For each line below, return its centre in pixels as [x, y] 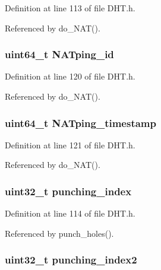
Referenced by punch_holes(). [59, 233]
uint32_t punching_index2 [71, 260]
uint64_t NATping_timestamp [80, 123]
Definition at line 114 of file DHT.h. [70, 213]
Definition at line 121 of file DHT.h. [70, 144]
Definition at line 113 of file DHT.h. [70, 8]
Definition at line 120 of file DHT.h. [70, 76]
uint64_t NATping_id [59, 54]
